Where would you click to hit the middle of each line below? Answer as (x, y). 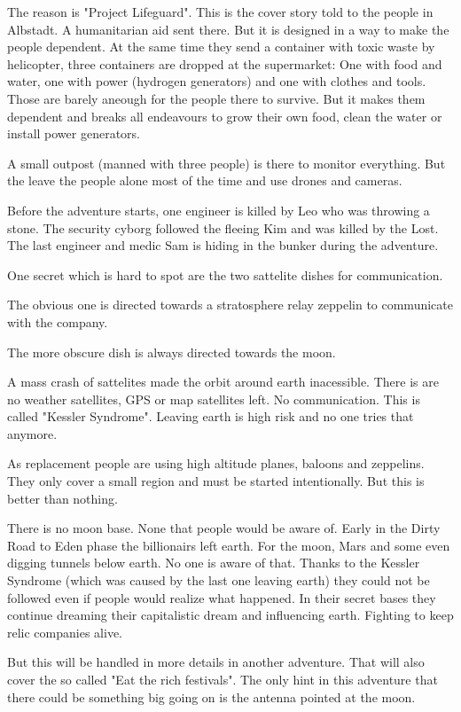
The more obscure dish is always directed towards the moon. (172, 352)
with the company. (58, 321)
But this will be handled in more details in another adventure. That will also (216, 662)
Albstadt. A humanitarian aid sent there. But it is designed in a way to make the (228, 29)
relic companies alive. (65, 632)
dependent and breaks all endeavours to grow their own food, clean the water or (225, 116)
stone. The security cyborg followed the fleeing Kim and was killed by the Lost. (223, 227)
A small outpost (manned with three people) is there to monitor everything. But (227, 163)
